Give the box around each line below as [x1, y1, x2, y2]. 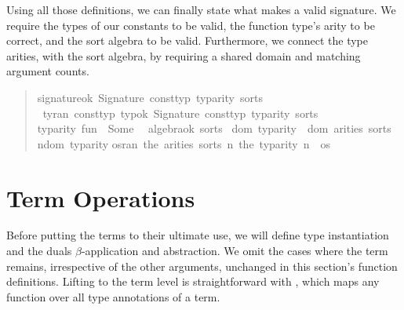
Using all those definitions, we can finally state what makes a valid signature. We [6, 2, 396, 17]
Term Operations [6, 181, 195, 213]
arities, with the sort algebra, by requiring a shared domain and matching [6, 47, 361, 64]
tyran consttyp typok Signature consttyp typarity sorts [42, 104, 318, 121]
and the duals [6, 243, 72, 259]
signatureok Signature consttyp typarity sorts [37, 89, 263, 105]
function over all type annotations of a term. [6, 288, 220, 305]
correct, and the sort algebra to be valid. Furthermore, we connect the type [6, 32, 368, 49]
